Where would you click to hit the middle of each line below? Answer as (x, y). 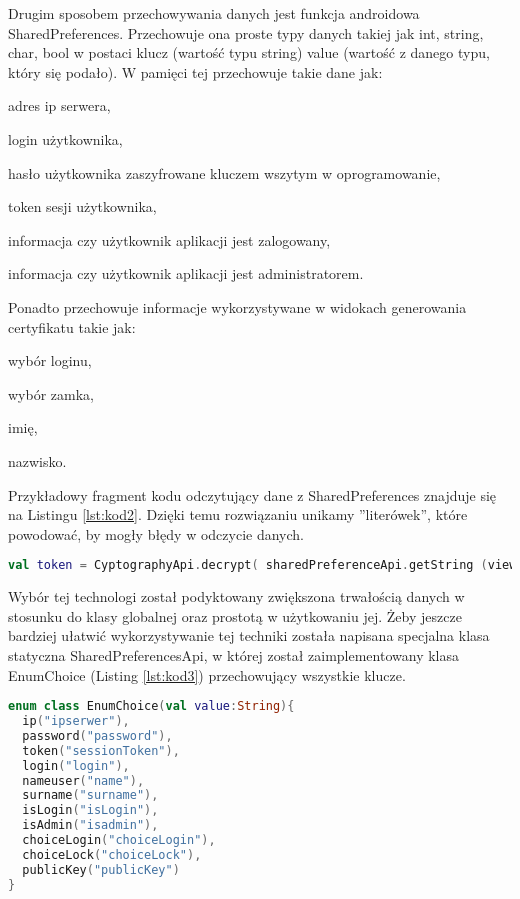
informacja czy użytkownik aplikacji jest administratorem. (186, 273)
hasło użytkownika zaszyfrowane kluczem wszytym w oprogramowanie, (224, 172)
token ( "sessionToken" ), (101, 750)
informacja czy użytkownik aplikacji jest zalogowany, (169, 239)
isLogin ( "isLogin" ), (90, 810)
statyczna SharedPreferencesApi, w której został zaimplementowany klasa (233, 654)
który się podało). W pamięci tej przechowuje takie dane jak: (195, 71)
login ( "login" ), (76, 765)
